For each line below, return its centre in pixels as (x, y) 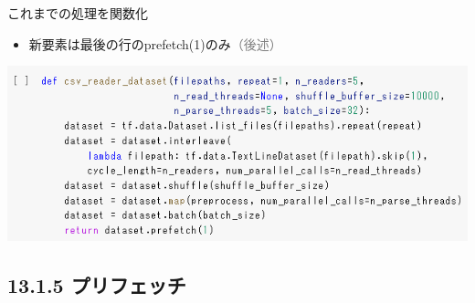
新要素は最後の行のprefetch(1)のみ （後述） (155, 43)
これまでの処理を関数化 (78, 13)
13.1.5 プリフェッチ (97, 285)
